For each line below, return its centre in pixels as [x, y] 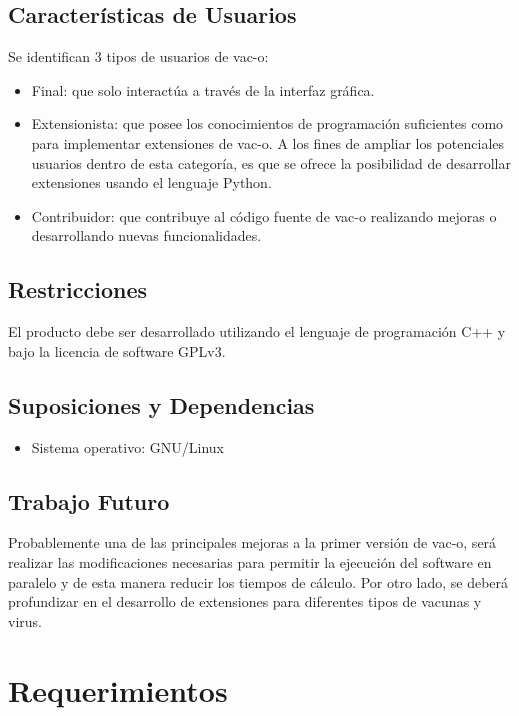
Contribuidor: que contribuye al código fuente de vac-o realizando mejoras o [264, 215]
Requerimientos [118, 689]
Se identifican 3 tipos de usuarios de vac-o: [138, 56]
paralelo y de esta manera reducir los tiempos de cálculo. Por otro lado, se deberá [258, 581]
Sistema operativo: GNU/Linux [127, 446]
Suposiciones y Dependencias [161, 404]
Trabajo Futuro [89, 500]
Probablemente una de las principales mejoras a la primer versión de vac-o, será [252, 542]
